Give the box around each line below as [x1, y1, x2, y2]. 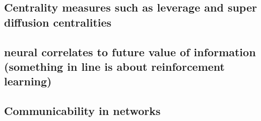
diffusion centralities [4, 14, 112, 30]
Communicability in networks [4, 103, 161, 118]
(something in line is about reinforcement [4, 58, 225, 74]
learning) [4, 73, 52, 89]
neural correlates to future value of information [4, 44, 256, 59]
